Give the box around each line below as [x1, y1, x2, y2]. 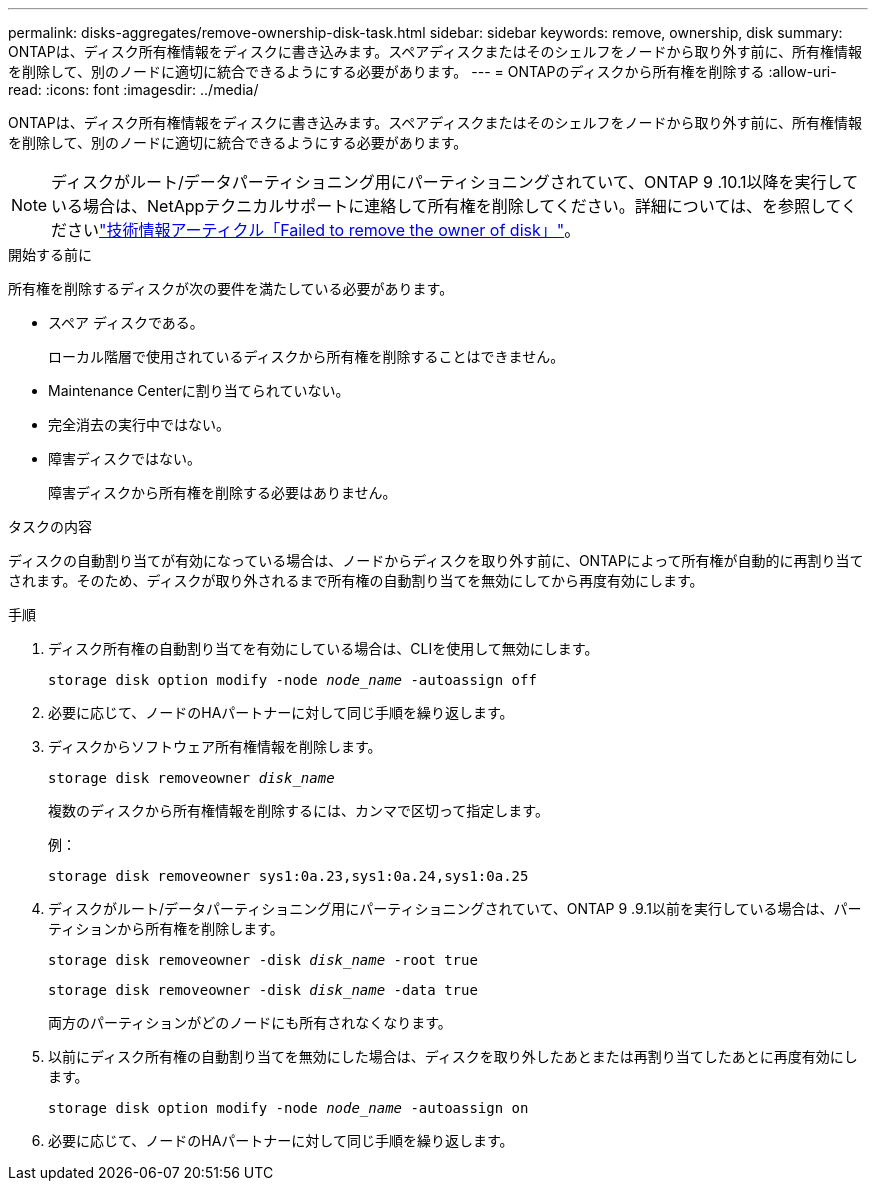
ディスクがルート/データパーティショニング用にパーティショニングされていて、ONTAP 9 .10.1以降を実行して [51, 172, 859, 192]
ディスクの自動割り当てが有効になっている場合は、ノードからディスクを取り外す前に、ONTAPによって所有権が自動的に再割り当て [8, 552, 864, 569]
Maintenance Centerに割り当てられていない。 [48, 382, 350, 399]
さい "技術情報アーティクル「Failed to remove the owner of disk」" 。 [67, 220, 581, 240]
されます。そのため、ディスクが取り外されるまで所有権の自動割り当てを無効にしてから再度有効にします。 [8, 572, 704, 589]
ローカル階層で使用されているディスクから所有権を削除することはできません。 [48, 348, 565, 365]
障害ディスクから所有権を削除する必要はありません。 [48, 484, 397, 501]
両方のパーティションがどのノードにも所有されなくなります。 [48, 1014, 452, 1031]
